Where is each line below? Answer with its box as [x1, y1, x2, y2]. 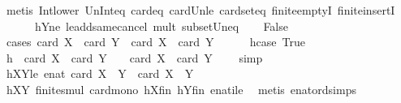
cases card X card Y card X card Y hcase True [6, 33, 305, 50]
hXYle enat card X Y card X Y [6, 65, 194, 82]
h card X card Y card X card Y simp [6, 49, 263, 66]
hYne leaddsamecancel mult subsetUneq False [34, 17, 288, 34]
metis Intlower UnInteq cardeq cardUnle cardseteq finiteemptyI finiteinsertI [6, 2, 395, 18]
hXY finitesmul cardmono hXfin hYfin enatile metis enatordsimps [6, 80, 356, 97]
